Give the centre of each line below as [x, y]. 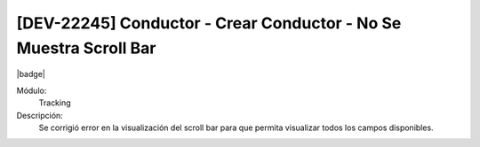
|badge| [31, 74]
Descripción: [40, 115]
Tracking [55, 103]
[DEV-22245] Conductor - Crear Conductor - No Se [209, 23]
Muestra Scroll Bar [86, 48]
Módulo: [32, 90]
